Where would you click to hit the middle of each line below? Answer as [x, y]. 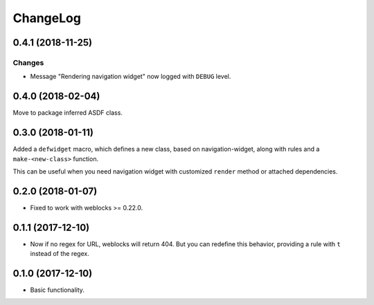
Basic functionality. [57, 290]
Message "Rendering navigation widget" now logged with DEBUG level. [131, 77]
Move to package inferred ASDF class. [68, 113]
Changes [28, 62]
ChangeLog [47, 18]
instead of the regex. [60, 254]
